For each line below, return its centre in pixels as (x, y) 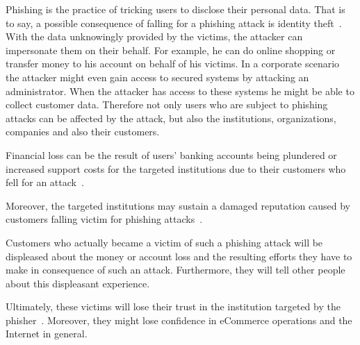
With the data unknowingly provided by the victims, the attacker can (154, 36)
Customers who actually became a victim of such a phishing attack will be (164, 242)
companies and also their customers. (83, 132)
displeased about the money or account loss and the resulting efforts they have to (179, 256)
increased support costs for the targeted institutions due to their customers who (176, 168)
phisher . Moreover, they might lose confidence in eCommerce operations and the (179, 320)
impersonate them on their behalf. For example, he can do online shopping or (171, 50)
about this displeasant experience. (78, 283)
